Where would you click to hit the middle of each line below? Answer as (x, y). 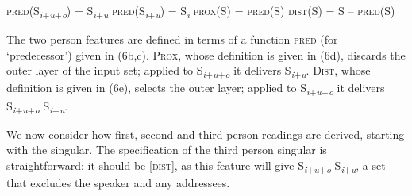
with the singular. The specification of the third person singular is (167, 150)
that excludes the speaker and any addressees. (118, 183)
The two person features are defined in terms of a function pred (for (172, 39)
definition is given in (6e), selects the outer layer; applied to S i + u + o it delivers (196, 89)
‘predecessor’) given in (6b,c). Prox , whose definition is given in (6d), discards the (206, 54)
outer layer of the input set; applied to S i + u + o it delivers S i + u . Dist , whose (189, 71)
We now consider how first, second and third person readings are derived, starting (206, 134)
